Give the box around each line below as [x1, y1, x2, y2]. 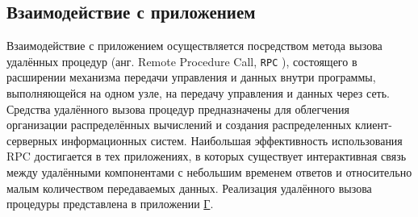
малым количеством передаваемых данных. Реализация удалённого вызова [6, 179, 372, 196]
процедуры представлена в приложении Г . [6, 195, 214, 212]
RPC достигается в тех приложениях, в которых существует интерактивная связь [6, 148, 407, 165]
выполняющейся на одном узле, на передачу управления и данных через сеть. [6, 85, 390, 102]
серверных [6, 131, 58, 148]
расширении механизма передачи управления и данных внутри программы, [6, 69, 376, 86]
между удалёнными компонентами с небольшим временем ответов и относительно [6, 164, 412, 181]
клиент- [355, 116, 392, 133]
